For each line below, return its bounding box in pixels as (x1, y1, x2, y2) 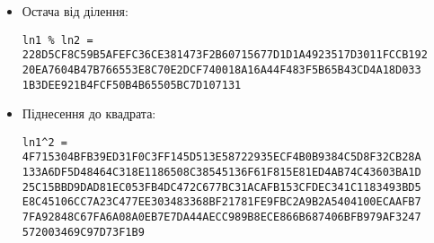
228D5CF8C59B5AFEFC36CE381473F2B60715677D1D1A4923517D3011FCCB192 (22, 48, 428, 62)
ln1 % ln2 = (22, 33, 93, 47)
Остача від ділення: (22, 2, 128, 20)
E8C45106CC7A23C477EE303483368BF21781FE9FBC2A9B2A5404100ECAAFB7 (22, 195, 421, 209)
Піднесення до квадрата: (22, 104, 156, 123)
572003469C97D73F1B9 (22, 225, 145, 239)
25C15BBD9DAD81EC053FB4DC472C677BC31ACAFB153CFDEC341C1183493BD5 (22, 180, 421, 194)
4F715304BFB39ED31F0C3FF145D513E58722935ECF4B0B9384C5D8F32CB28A (22, 151, 421, 164)
